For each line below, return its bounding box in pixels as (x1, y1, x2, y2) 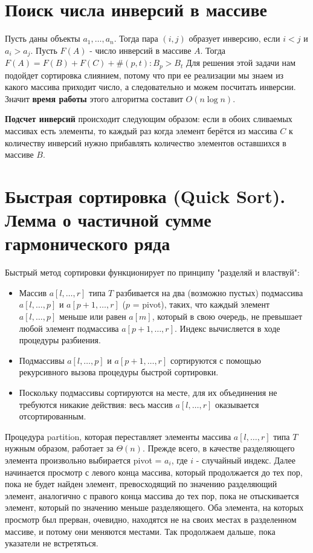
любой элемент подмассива (19, 322, 119, 334)
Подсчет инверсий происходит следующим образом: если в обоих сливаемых (5, 112, 292, 125)
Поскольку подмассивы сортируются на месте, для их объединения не (19, 386, 277, 399)
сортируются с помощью (170, 354, 261, 366)
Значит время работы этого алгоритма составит (5, 92, 183, 105)
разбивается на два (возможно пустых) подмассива (115, 286, 303, 299)
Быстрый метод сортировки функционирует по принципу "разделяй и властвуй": (5, 266, 300, 279)
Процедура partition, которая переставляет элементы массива (5, 430, 231, 442)
